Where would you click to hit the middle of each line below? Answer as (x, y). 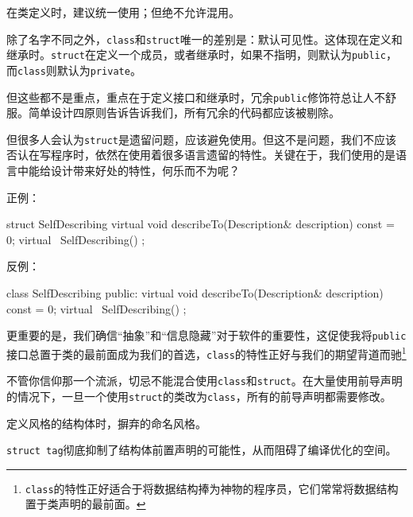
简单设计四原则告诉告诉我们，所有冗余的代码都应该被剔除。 (184, 113)
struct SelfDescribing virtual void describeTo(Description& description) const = (201, 224)
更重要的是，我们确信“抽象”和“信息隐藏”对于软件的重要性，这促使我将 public (206, 335)
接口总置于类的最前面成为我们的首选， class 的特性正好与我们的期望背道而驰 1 (206, 352)
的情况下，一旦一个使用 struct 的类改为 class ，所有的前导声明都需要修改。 (199, 396)
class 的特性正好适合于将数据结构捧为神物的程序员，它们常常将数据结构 (212, 488)
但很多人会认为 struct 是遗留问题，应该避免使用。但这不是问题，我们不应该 (201, 139)
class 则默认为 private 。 (79, 70)
